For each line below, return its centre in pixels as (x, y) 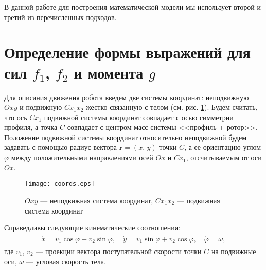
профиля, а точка (31, 127)
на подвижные (234, 251)
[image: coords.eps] (60, 184)
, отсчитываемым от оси (224, 157)
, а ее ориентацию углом (223, 147)
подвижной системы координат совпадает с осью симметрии (139, 117)
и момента (109, 72)
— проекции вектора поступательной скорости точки (119, 251)
